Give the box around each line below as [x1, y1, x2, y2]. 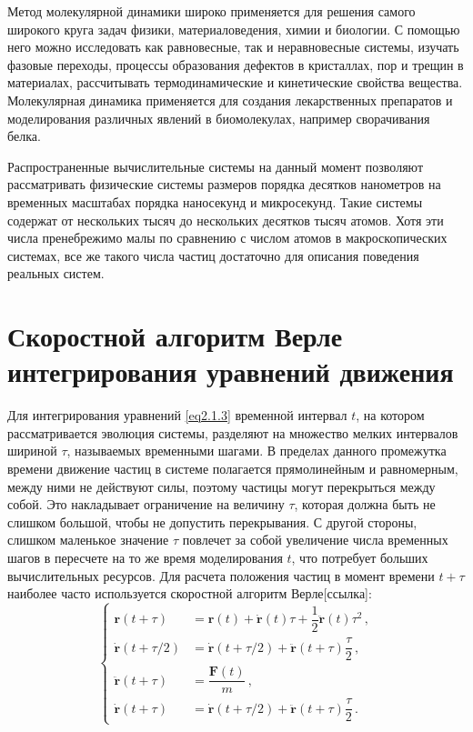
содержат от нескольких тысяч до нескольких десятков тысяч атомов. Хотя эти [7, 210, 444, 229]
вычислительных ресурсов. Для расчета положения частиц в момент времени [7, 566, 435, 585]
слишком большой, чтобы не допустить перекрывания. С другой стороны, [7, 512, 418, 531]
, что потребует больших [291, 547, 428, 567]
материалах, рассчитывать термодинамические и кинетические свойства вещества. [7, 73, 463, 92]
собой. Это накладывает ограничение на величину [7, 495, 285, 514]
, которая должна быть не [294, 495, 436, 514]
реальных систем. [7, 264, 105, 283]
